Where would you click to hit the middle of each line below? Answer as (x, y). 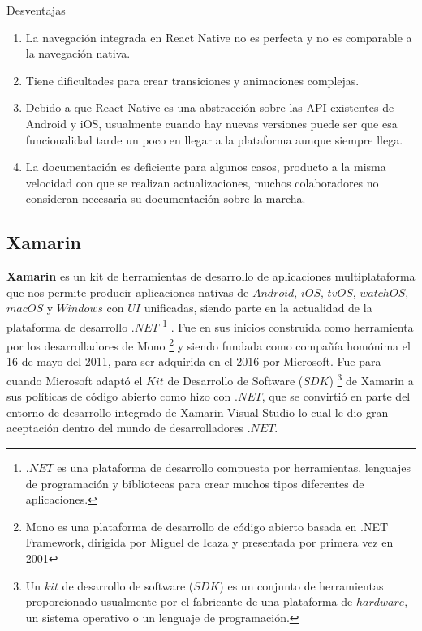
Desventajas (36, 10)
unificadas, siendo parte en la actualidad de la (258, 308)
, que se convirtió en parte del (336, 396)
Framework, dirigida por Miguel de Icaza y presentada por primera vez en (209, 542)
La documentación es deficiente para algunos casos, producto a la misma (206, 167)
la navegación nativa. (78, 53)
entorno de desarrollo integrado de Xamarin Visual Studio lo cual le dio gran (198, 412)
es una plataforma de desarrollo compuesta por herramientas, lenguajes (234, 468)
